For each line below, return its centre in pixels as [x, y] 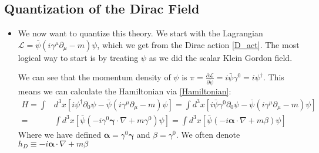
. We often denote [208, 134]
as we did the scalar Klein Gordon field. [221, 57]
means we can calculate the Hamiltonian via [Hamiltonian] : [125, 91]
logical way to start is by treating [78, 57]
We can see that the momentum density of [94, 77]
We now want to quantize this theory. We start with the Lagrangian [140, 33]
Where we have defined [59, 134]
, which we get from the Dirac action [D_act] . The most [198, 44]
